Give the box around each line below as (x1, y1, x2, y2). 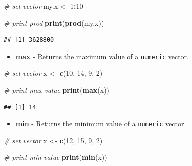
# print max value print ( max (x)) (4, 85, 110, 95)
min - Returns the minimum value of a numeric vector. (15, 118, 186, 129)
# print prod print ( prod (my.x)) (4, 17, 104, 28)
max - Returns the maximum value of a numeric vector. (15, 51, 189, 61)
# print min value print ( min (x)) (4, 152, 107, 162)
